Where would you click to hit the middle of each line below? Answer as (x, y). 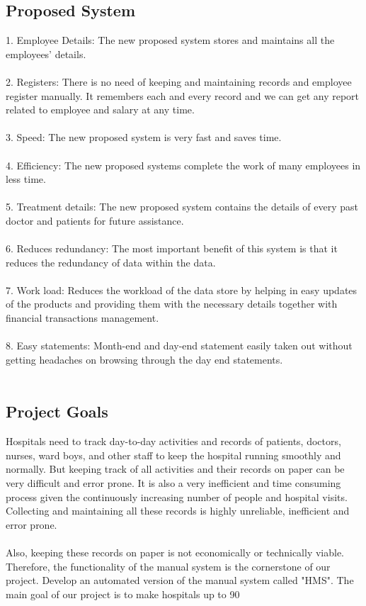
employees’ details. (46, 54)
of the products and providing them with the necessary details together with (172, 304)
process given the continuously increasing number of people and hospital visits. (177, 496)
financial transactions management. (82, 318)
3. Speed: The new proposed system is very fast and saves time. (144, 137)
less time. (26, 179)
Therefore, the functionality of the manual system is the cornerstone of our (168, 566)
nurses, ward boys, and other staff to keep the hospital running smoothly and (173, 455)
